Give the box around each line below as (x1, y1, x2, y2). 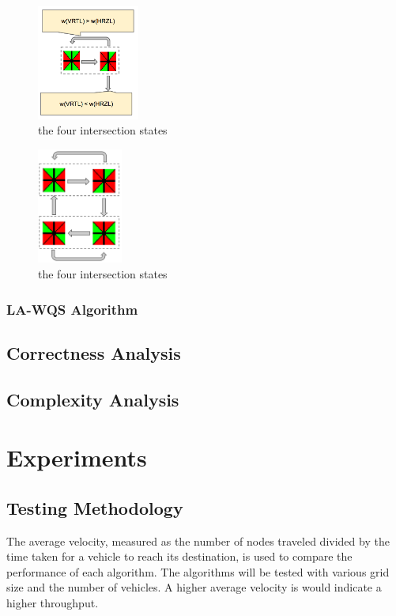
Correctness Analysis (6, 340, 181, 365)
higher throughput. (6, 594, 99, 610)
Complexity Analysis (6, 387, 179, 411)
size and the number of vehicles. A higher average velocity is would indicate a (6, 579, 382, 595)
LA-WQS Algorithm (6, 299, 138, 319)
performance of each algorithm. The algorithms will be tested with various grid (6, 563, 390, 580)
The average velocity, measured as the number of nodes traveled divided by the (6, 532, 390, 549)
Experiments (6, 441, 147, 474)
